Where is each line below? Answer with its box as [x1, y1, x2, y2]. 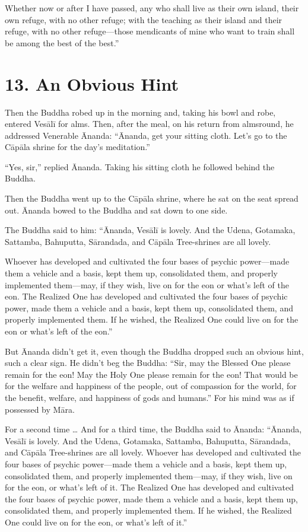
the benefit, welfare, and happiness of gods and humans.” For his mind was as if [5, 391, 294, 403]
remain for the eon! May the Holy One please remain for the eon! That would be [5, 368, 298, 380]
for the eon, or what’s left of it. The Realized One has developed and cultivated [5, 481, 294, 493]
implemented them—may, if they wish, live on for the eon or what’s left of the [5, 278, 289, 291]
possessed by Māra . [5, 403, 75, 415]
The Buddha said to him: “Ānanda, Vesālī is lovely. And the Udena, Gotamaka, [5, 224, 296, 236]
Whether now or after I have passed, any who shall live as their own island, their [5, 2, 299, 14]
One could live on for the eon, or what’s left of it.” [5, 515, 187, 528]
